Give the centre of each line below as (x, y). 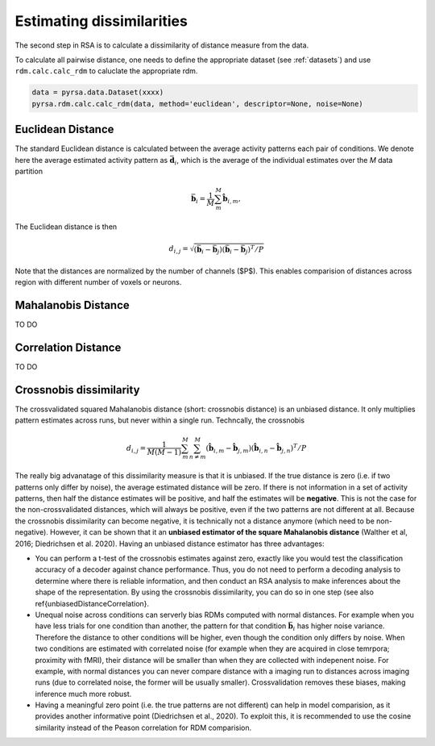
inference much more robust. (83, 694)
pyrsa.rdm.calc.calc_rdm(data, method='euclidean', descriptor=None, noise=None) (198, 104)
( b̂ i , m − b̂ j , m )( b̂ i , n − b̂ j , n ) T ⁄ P (256, 448)
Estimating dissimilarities (101, 21)
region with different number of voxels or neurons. (98, 282)
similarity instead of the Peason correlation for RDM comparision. (143, 727)
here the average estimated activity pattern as (91, 160)
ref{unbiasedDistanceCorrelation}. (92, 603)
